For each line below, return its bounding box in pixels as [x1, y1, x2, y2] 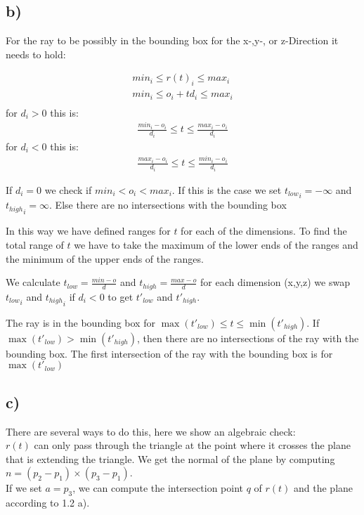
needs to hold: [6, 46, 66, 61]
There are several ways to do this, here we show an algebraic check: [6, 424, 296, 438]
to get [108, 289, 134, 304]
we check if [44, 182, 92, 197]
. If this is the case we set [171, 182, 282, 197]
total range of [6, 237, 64, 252]
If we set [6, 481, 42, 495]
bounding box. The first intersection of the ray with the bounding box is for [6, 346, 333, 360]
